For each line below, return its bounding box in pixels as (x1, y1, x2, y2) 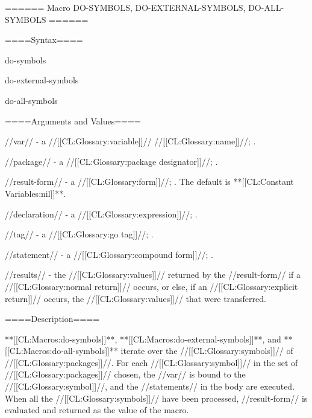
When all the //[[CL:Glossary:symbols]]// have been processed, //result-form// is (5, 391, 308, 404)
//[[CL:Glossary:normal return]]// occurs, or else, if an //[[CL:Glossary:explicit (5, 280, 298, 292)
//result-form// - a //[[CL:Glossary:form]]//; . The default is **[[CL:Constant (5, 175, 294, 188)
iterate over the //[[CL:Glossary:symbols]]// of (120, 344, 293, 357)
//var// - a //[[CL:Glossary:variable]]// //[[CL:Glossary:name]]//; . (5, 135, 256, 147)
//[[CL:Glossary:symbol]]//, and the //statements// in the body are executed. (5, 380, 295, 393)
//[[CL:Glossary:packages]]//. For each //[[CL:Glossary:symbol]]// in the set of (5, 356, 298, 368)
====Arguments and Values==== (5, 114, 141, 127)
